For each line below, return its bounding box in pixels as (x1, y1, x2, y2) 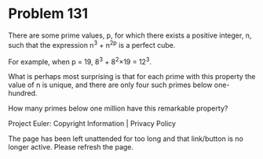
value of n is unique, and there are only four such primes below (8, 80, 213, 90)
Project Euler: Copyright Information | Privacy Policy (8, 119, 177, 128)
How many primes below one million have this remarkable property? (8, 103, 228, 114)
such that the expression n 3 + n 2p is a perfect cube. (8, 38, 176, 49)
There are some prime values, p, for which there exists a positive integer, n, (8, 31, 252, 40)
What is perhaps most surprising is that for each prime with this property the (8, 72, 256, 81)
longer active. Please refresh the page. (8, 143, 134, 152)
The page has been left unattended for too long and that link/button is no (8, 134, 243, 143)
